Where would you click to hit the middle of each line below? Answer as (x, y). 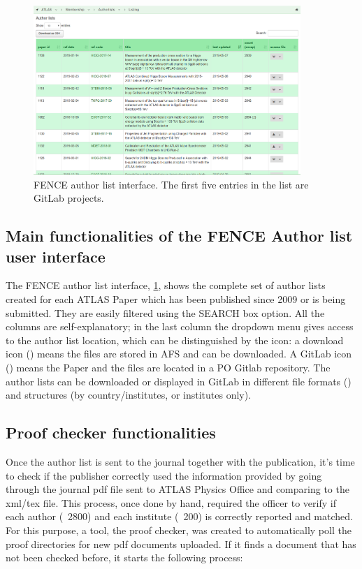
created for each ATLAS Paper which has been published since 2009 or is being (176, 299)
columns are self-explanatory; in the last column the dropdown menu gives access (180, 326)
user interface (56, 256)
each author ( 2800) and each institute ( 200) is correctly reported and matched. (179, 516)
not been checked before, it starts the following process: (124, 557)
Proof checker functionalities (111, 433)
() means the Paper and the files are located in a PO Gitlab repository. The (168, 368)
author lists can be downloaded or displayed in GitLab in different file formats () (179, 381)
